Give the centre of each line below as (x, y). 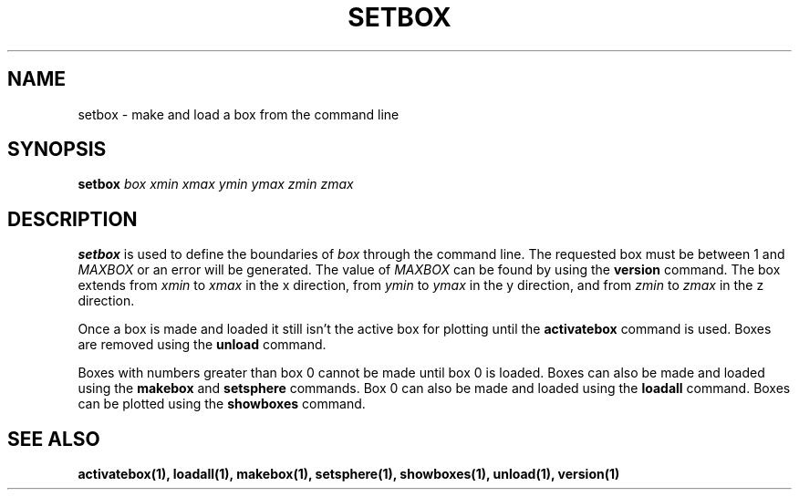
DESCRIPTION (73, 219)
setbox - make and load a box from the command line (239, 114)
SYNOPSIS (57, 150)
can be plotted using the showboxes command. (222, 404)
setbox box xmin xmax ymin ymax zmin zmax (216, 184)
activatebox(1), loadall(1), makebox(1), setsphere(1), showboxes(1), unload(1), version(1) (349, 474)
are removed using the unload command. (202, 345)
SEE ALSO (54, 439)
